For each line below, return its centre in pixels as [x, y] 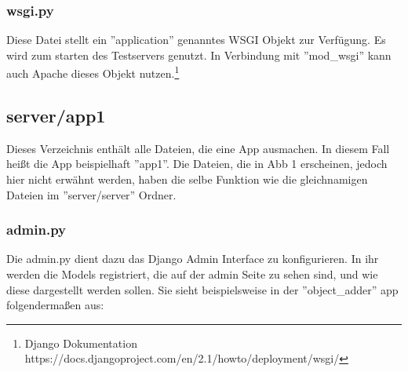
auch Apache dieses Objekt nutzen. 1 [93, 72]
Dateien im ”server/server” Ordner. [91, 194]
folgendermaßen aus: [55, 305]
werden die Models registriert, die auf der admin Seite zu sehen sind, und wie [192, 274]
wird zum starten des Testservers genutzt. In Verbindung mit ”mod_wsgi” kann [199, 55]
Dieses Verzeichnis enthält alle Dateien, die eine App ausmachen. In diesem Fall [198, 148]
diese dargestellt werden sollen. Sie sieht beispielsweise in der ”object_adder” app [202, 289]
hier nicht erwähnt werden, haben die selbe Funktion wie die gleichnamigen [187, 179]
